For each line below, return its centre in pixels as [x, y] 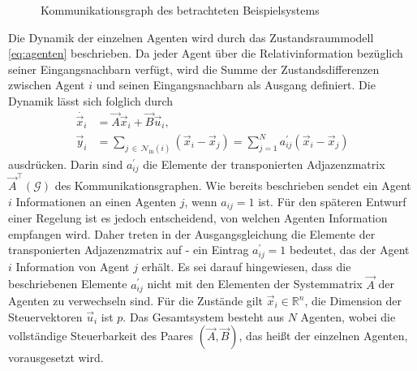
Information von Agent [73, 266]
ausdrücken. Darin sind [66, 164]
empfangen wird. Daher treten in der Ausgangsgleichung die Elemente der [192, 233]
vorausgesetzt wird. [56, 358]
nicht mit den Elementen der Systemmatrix [255, 284]
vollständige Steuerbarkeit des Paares [101, 336]
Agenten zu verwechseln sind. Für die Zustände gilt [136, 300]
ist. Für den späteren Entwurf [332, 201]
